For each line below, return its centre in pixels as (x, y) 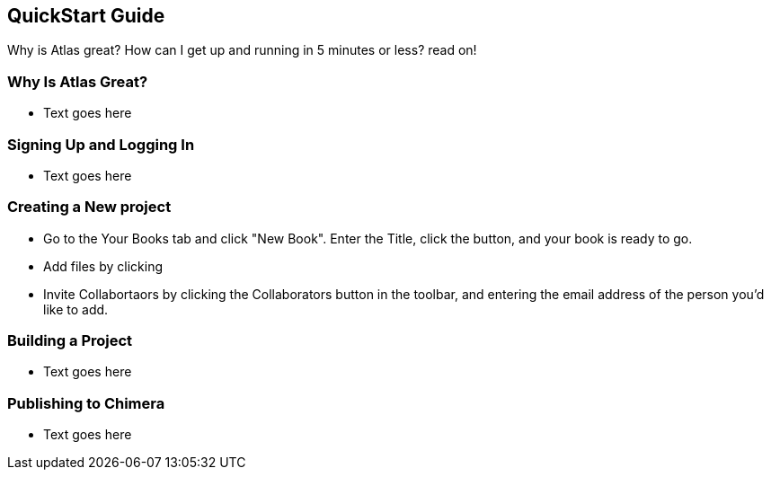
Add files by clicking (103, 266)
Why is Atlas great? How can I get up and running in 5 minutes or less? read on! (242, 50)
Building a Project (70, 341)
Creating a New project (89, 207)
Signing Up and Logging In (101, 144)
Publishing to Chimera (86, 403)
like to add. (76, 309)
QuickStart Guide (86, 16)
